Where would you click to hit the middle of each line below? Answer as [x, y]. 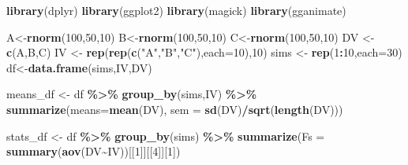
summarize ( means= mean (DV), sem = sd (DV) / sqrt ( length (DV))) [175, 109]
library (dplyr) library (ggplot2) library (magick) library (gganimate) [176, 10]
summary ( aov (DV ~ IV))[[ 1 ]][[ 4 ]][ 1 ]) [94, 151]
